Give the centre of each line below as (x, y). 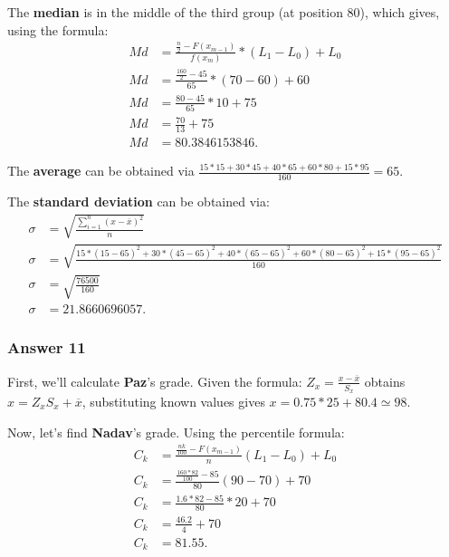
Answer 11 (47, 347)
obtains (385, 381)
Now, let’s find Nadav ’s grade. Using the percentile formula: (176, 432)
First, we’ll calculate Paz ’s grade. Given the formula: (155, 381)
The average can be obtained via (101, 171)
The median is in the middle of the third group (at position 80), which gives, (224, 12)
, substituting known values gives (173, 401)
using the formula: (58, 29)
